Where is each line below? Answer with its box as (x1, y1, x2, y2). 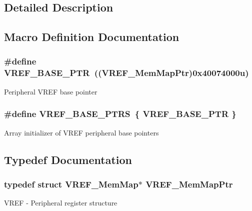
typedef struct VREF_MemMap (4, 177, 138, 190)
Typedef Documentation (4, 151, 132, 167)
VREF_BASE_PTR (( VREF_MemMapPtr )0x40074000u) (4, 66, 249, 79)
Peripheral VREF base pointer (4, 86, 97, 96)
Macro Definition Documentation (4, 29, 179, 44)
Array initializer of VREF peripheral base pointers (4, 127, 159, 137)
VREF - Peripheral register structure (4, 197, 117, 208)
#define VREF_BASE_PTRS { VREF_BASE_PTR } (4, 107, 236, 120)
